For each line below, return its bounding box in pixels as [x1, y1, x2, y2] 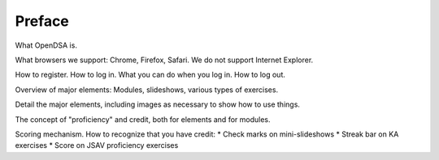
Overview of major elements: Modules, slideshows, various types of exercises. [15, 85, 279, 95]
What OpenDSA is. [15, 40, 77, 50]
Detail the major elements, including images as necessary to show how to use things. [15, 99, 301, 109]
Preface [15, 12, 69, 30]
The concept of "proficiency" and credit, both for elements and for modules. [15, 114, 271, 124]
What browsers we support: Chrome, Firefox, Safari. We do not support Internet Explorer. [15, 55, 314, 65]
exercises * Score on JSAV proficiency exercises [15, 141, 179, 150]
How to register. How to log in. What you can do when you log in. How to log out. [15, 69, 286, 80]
